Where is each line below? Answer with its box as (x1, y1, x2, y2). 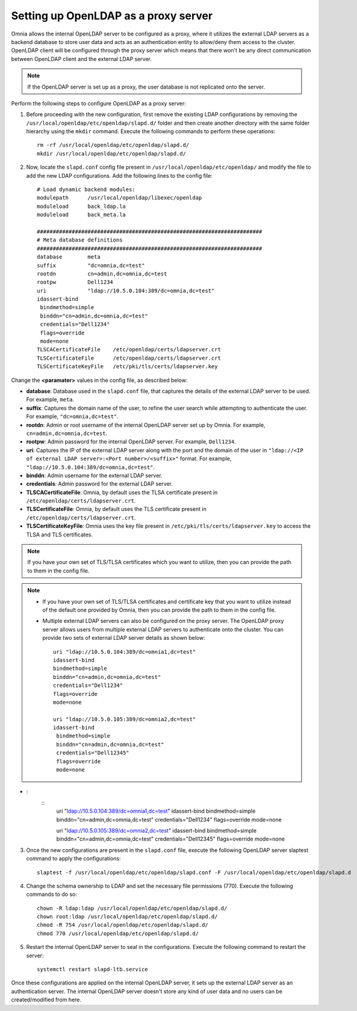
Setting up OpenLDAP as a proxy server (11, 9, 213, 22)
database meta (37, 254, 101, 260)
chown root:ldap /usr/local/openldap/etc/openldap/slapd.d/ (37, 913, 218, 920)
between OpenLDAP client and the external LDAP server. (11, 55, 152, 63)
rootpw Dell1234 (37, 279, 114, 286)
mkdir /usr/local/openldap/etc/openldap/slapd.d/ (37, 150, 187, 157)
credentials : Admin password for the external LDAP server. (26, 480, 173, 487)
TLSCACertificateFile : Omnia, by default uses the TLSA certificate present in (26, 489, 218, 496)
